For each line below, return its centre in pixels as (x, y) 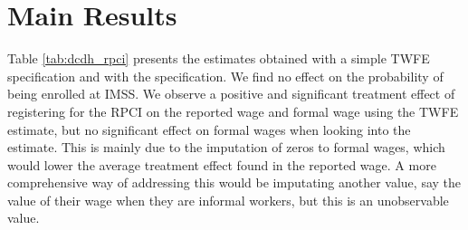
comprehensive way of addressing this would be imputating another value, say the (234, 182)
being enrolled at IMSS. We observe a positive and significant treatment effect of (231, 94)
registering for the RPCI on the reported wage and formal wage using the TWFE (233, 111)
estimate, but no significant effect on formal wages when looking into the (209, 129)
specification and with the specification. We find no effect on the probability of (225, 76)
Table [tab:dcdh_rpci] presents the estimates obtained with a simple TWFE (219, 58)
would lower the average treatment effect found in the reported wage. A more (222, 164)
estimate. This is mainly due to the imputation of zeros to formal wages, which (226, 147)
